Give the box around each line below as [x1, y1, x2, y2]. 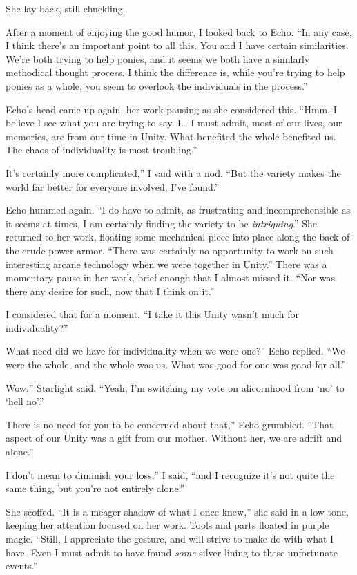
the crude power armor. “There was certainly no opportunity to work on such [6, 243, 334, 257]
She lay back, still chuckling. [6, 1, 126, 15]
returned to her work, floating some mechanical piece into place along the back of [6, 229, 350, 244]
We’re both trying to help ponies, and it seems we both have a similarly [6, 51, 310, 66]
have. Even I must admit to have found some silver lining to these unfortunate [6, 545, 338, 559]
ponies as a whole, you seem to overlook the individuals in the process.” [6, 78, 308, 93]
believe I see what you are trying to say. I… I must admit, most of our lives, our [6, 115, 342, 130]
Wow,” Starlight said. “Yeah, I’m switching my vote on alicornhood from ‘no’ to [6, 380, 345, 395]
